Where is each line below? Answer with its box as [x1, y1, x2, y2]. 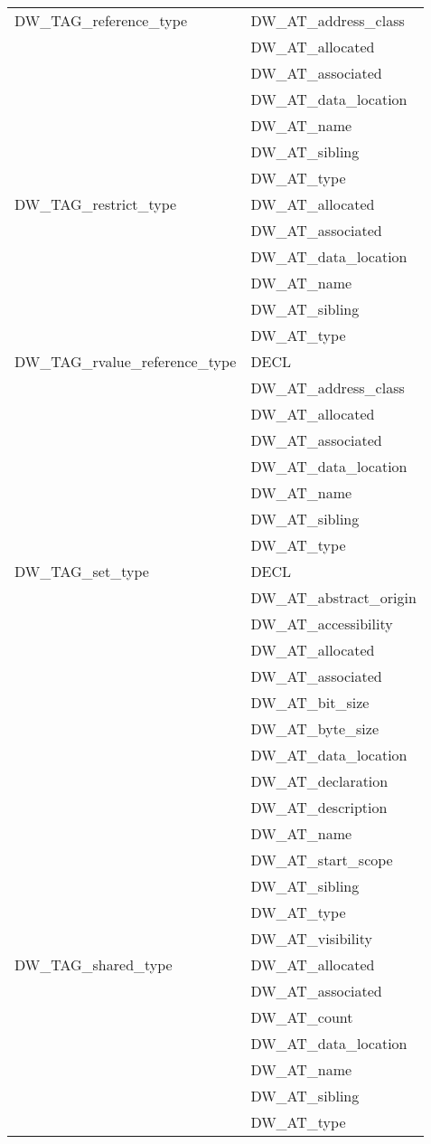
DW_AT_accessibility [250, 613, 393, 634]
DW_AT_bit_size [250, 692, 370, 713]
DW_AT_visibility [250, 928, 372, 949]
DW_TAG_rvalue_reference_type [14, 351, 237, 372]
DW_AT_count [250, 1007, 353, 1027]
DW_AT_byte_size [250, 718, 379, 739]
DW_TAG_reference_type [14, 10, 188, 31]
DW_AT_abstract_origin [250, 587, 417, 608]
